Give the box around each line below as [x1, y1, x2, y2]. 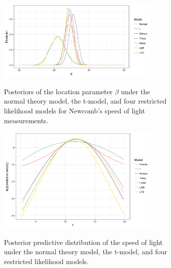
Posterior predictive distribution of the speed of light [4, 237, 163, 247]
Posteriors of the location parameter [4, 86, 113, 96]
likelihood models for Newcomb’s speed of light [4, 106, 145, 116]
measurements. [4, 115, 49, 125]
